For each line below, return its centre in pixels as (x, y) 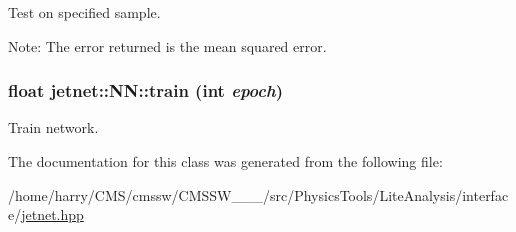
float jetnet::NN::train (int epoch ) (145, 90)
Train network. (53, 127)
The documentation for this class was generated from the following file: (225, 161)
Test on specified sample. (84, 12)
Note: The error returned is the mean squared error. (167, 45)
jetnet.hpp (52, 214)
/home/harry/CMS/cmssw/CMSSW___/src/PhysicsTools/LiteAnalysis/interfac (258, 194)
